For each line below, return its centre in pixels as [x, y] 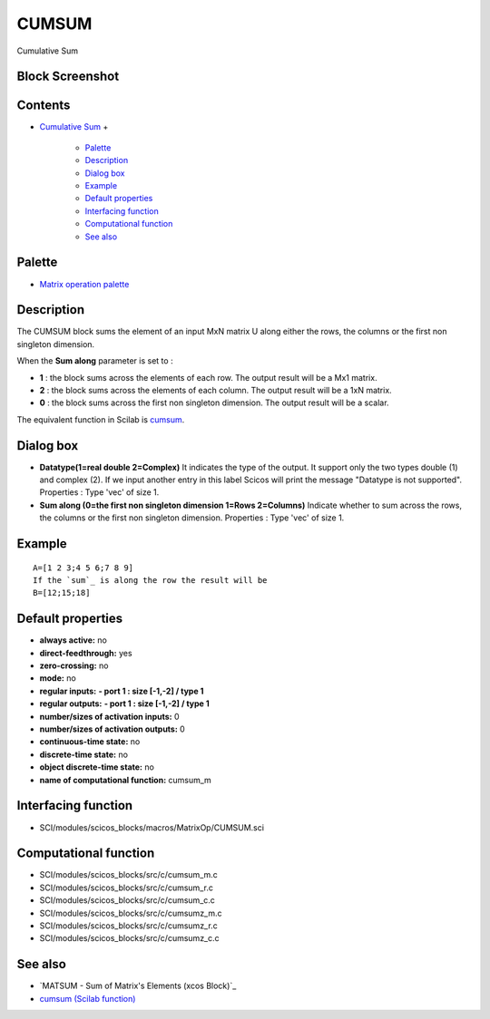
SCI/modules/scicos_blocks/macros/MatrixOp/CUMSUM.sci [152, 827]
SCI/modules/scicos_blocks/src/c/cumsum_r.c [126, 888]
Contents [44, 106]
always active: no [73, 640]
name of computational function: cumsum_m [126, 780]
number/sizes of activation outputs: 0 [112, 729]
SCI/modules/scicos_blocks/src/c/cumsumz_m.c [131, 913]
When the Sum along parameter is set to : [95, 361]
